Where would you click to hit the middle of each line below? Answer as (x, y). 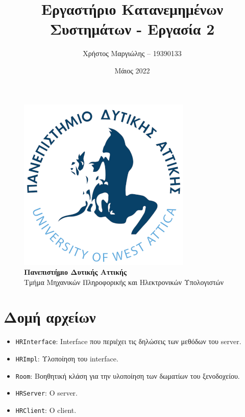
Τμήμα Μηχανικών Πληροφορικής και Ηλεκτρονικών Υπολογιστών (124, 282)
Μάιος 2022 (132, 70)
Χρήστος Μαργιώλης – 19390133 (132, 53)
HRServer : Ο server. (47, 393)
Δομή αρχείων (50, 317)
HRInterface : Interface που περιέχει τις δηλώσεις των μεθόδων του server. (128, 341)
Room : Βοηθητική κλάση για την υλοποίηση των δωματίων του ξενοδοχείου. (128, 375)
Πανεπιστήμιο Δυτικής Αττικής (75, 272)
